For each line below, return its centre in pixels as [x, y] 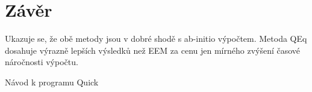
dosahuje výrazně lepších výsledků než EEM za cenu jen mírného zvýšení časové [153, 50]
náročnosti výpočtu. [42, 62]
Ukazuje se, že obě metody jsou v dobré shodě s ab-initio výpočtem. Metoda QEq [156, 39]
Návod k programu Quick [52, 82]
